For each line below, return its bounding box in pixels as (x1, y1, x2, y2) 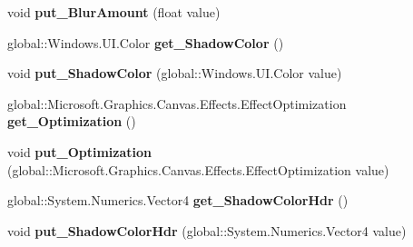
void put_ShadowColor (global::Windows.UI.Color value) (7, 64, 342, 83)
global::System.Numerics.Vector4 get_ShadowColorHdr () (7, 191, 349, 210)
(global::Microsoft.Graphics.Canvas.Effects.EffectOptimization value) (7, 160, 389, 179)
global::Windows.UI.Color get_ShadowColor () (7, 33, 284, 52)
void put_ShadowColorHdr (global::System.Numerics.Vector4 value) (7, 221, 407, 240)
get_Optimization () (7, 112, 136, 131)
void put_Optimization (7, 142, 152, 161)
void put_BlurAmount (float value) (7, 3, 221, 21)
